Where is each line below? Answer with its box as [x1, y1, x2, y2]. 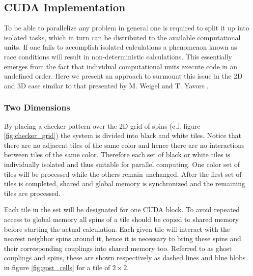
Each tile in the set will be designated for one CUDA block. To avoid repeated [4, 204, 240, 215]
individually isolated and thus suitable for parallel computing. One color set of [4, 159, 240, 169]
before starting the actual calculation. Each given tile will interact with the [4, 223, 230, 234]
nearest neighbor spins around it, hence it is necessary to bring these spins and [4, 233, 241, 244]
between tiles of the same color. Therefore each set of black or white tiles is [4, 149, 230, 160]
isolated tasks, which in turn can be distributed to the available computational [4, 32, 241, 42]
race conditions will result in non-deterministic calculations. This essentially [4, 51, 232, 61]
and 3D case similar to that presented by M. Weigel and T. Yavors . [4, 80, 209, 90]
